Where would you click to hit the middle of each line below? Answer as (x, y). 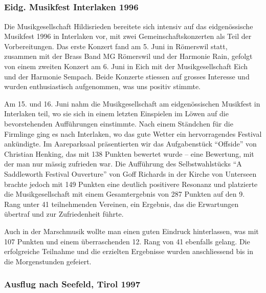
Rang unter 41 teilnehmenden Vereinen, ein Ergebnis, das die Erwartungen (121, 204)
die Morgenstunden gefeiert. (48, 261)
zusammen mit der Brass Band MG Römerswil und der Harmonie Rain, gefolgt (128, 56)
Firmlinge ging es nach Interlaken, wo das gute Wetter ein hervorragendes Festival (133, 133)
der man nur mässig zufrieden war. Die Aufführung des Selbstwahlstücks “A (123, 164)
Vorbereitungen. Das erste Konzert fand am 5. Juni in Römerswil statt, (116, 46)
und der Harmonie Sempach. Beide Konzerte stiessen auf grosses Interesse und (127, 76)
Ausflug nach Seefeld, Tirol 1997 (72, 284)
